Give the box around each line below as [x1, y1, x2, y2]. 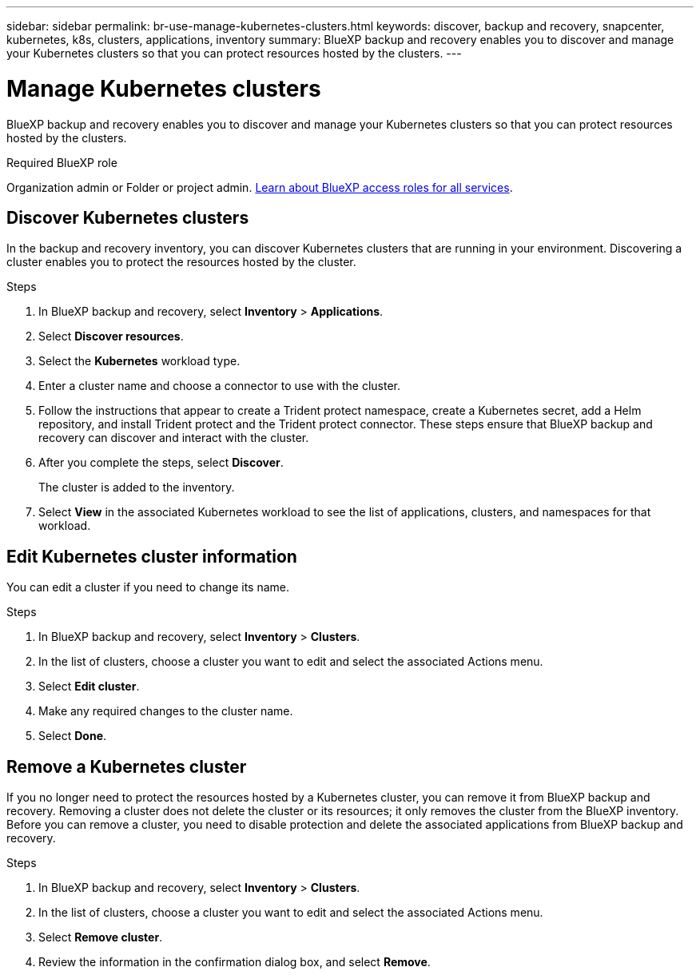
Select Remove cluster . [38, 930, 163, 945]
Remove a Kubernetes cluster [6, 756, 247, 777]
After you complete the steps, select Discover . [38, 456, 284, 470]
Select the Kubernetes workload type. [38, 354, 241, 368]
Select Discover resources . [38, 329, 184, 344]
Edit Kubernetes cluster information [6, 546, 297, 567]
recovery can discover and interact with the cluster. [38, 431, 309, 445]
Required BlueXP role [6, 155, 117, 169]
